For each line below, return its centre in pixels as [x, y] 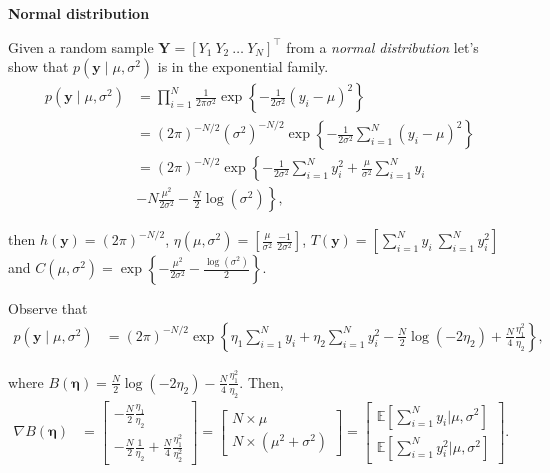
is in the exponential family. [243, 66]
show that [38, 66]
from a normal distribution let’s [382, 46]
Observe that [48, 308]
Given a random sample [81, 46]
